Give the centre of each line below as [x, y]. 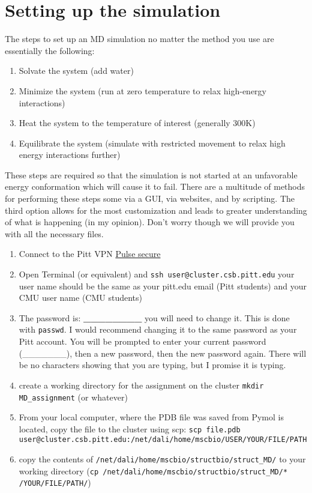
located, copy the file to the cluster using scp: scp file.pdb [130, 428]
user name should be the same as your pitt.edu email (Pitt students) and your [163, 286]
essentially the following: [50, 50]
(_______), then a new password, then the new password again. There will [163, 353]
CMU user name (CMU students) [80, 298]
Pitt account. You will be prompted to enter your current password [142, 341]
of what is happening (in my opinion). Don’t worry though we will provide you [150, 222]
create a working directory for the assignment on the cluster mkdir [141, 385]
